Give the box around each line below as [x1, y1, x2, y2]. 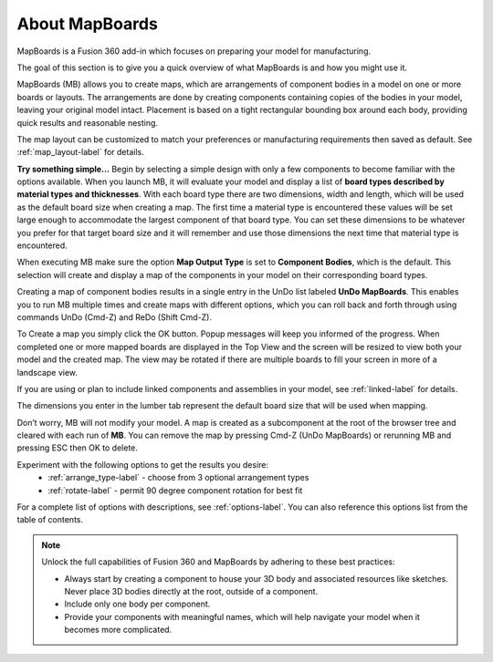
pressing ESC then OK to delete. [16, 442, 139, 453]
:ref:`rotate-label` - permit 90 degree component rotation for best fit [47, 484, 303, 496]
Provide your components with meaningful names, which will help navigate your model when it [64, 611, 420, 622]
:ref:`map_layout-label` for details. [16, 147, 145, 158]
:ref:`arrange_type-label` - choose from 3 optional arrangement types [47, 472, 309, 483]
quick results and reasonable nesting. [16, 117, 159, 128]
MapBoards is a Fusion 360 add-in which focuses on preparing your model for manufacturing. [16, 46, 372, 57]
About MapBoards [16, 14, 159, 34]
